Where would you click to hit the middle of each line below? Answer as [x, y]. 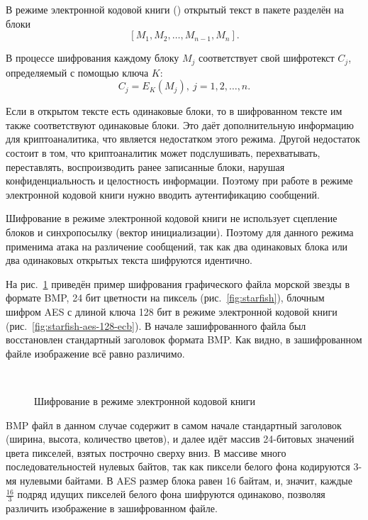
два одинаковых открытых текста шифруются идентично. [129, 260]
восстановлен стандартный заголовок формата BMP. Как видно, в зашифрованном [184, 339]
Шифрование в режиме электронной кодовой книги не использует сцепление [172, 218]
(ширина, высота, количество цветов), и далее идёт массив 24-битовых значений [180, 439]
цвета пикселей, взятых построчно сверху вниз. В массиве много [146, 452]
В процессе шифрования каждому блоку [93, 58]
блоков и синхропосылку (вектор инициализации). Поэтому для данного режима [180, 232]
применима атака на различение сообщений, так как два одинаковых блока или [177, 246]
